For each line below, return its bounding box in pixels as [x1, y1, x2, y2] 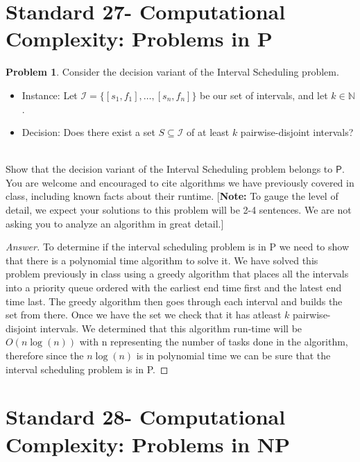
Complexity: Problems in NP [6, 429, 290, 458]
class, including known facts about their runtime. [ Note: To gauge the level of [6, 189, 338, 203]
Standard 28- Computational [6, 402, 286, 431]
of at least [187, 125, 230, 139]
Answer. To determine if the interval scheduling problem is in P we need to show [6, 239, 350, 254]
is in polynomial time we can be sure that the [136, 348, 331, 362]
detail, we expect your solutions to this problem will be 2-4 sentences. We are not [6, 203, 352, 217]
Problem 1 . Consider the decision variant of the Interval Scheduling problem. [6, 65, 339, 79]
